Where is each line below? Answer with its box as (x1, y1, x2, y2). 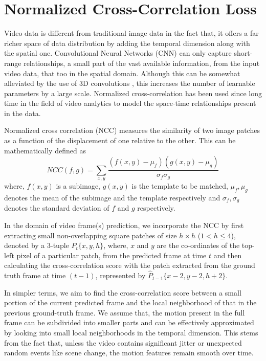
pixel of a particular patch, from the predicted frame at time (16, 250, 207, 260)
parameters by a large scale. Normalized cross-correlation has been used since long (4, 87, 262, 98)
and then (213, 250, 242, 260)
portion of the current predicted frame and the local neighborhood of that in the (4, 297, 257, 308)
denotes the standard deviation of (4, 202, 109, 213)
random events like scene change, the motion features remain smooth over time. (4, 347, 254, 358)
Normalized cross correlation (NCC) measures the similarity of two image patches (4, 125, 260, 136)
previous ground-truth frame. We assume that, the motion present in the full (4, 307, 245, 318)
